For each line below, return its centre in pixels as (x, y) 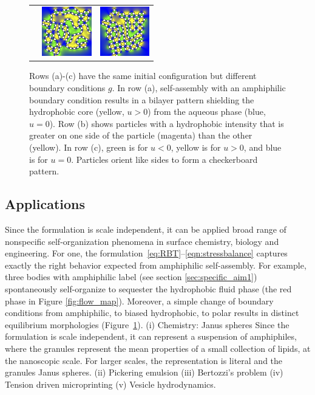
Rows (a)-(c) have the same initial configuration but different (143, 76)
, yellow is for (196, 147)
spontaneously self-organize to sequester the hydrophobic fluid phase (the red (148, 288)
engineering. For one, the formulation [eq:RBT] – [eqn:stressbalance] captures (146, 253)
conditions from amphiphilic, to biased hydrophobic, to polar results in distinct (152, 313)
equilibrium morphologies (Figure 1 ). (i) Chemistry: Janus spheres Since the (147, 324)
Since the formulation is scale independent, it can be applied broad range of (146, 229)
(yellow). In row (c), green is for (89, 147)
